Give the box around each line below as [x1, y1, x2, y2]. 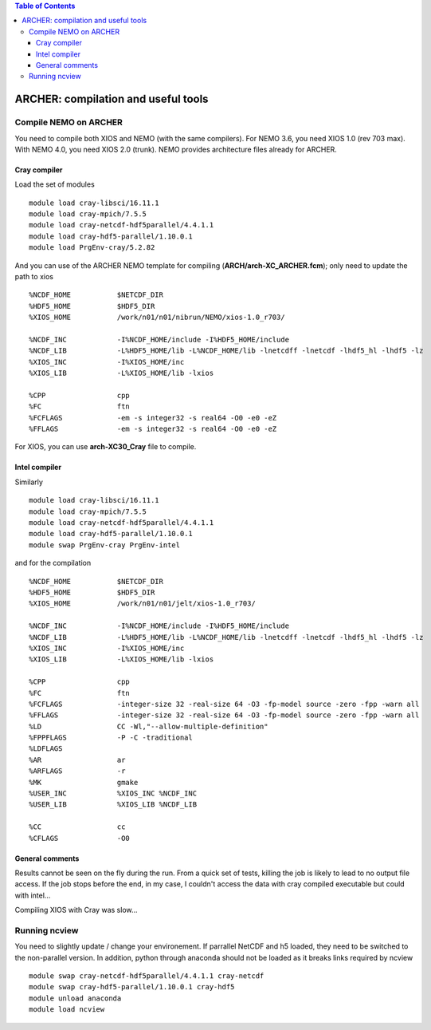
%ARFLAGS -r [29, 767, 126, 775]
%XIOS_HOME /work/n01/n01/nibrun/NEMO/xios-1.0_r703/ [29, 313, 286, 322]
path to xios [14, 272, 53, 282]
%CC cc [29, 823, 126, 831]
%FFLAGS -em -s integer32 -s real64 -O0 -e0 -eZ [29, 424, 277, 434]
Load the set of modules [14, 180, 95, 189]
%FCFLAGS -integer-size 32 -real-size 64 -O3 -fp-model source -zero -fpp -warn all [29, 699, 420, 708]
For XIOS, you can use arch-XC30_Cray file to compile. [14, 442, 197, 452]
